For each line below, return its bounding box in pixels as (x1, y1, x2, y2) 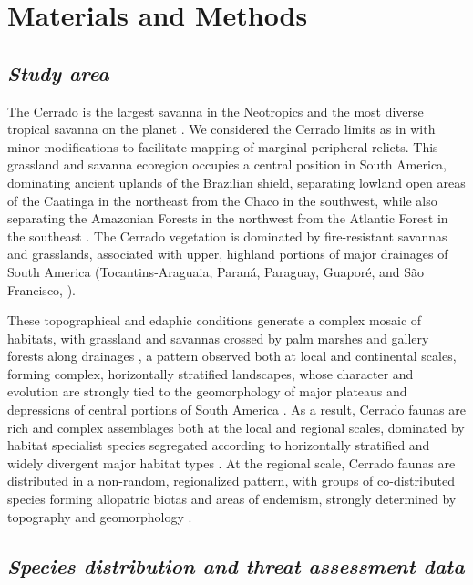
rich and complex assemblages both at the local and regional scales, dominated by (7, 417, 465, 436)
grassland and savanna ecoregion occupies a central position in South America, (7, 155, 447, 174)
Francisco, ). (7, 280, 76, 299)
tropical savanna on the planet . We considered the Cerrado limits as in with (7, 119, 436, 139)
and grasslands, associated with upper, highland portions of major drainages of (7, 244, 448, 263)
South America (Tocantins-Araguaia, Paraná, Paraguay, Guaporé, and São (7, 262, 425, 281)
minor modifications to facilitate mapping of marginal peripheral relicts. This (7, 137, 438, 156)
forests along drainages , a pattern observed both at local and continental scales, (7, 346, 457, 365)
